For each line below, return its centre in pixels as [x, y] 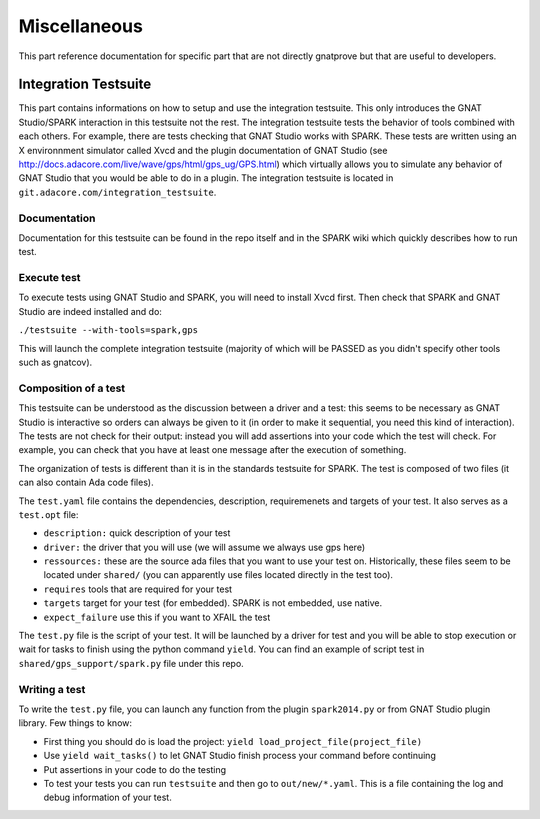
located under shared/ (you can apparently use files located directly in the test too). [218, 575]
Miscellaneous [81, 26]
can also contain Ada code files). [86, 482]
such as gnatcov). [55, 362]
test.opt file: [48, 514]
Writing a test [52, 689]
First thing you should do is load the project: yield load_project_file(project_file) [233, 741]
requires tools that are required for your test [138, 589]
